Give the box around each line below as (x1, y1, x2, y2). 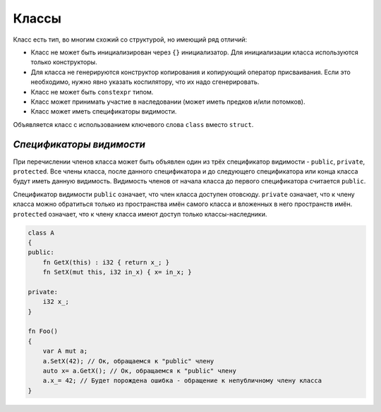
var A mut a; (42, 347, 88, 356)
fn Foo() (28, 327, 59, 335)
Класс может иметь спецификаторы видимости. (30, 107, 177, 116)
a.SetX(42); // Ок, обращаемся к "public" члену (42, 357, 214, 365)
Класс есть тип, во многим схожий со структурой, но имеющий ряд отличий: (13, 35, 248, 44)
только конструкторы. (30, 58, 98, 66)
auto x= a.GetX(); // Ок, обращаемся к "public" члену (42, 367, 236, 375)
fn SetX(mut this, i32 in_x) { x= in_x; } (42, 268, 192, 277)
